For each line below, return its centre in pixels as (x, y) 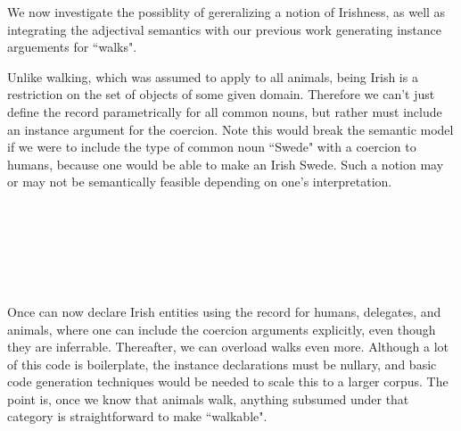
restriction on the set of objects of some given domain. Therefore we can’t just (221, 94)
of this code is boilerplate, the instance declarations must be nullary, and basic (222, 364)
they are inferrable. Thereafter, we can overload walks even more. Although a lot (228, 347)
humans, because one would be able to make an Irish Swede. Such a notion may (226, 164)
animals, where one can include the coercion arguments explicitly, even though (222, 329)
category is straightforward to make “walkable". (137, 416)
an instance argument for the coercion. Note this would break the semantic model (230, 129)
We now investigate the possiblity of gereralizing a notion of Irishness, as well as (226, 12)
